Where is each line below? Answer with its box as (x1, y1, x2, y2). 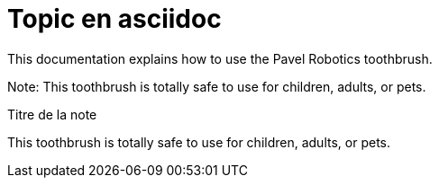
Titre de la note (7, 106, 97, 122)
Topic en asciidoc (7, 4, 222, 34)
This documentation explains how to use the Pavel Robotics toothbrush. (7, 50, 433, 66)
